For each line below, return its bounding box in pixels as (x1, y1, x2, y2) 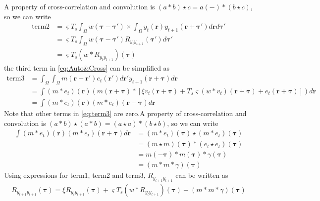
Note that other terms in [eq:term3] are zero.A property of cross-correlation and (4, 108, 247, 118)
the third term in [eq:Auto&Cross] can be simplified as (4, 63, 170, 73)
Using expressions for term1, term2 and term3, (4, 170, 146, 180)
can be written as (175, 170, 228, 180)
